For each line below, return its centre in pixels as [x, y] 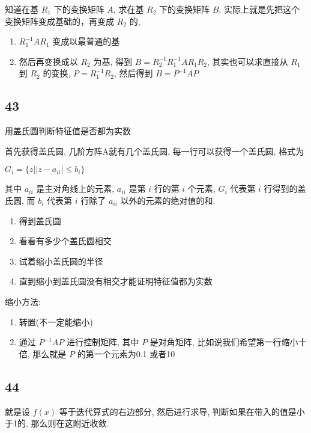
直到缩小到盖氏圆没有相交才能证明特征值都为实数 [116, 281]
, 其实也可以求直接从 [248, 61]
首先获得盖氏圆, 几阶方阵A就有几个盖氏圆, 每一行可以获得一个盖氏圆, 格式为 [155, 151]
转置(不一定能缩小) [56, 321]
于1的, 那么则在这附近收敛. [57, 423]
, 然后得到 [133, 73]
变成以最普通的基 [86, 41]
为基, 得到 [113, 61]
